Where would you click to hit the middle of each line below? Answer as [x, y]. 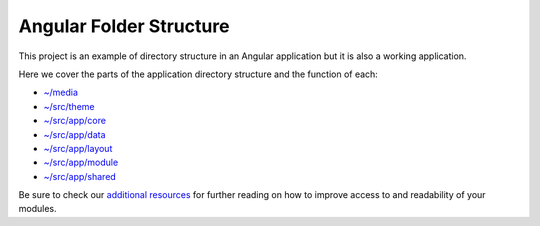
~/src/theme [69, 106]
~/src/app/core [75, 121]
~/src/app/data [74, 134]
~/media [61, 92]
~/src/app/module [81, 162]
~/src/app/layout [78, 148]
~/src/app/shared [80, 176]
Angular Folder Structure [124, 26]
